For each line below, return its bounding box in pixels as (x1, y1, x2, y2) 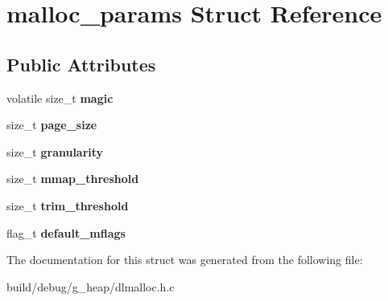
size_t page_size (6, 116, 97, 133)
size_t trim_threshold (6, 197, 129, 214)
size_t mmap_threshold (6, 170, 139, 187)
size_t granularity (6, 143, 104, 160)
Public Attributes (6, 51, 156, 76)
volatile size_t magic (6, 89, 114, 106)
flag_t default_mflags (6, 224, 126, 241)
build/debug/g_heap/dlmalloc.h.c (6, 278, 175, 295)
